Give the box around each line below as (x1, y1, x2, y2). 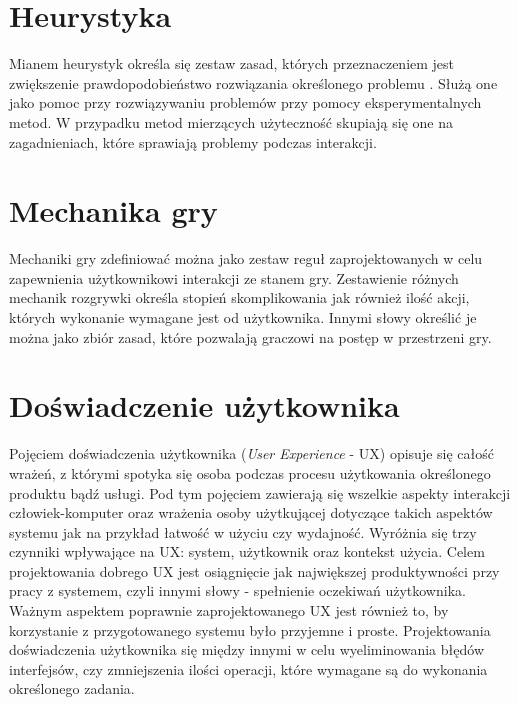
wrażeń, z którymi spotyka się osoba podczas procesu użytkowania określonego (9, 462, 491, 483)
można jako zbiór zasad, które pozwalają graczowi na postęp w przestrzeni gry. (9, 326, 492, 347)
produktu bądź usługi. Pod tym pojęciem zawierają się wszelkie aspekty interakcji (9, 482, 511, 503)
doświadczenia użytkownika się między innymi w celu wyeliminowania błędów (9, 639, 484, 660)
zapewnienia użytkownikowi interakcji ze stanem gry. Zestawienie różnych (9, 267, 459, 288)
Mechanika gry (9, 190, 218, 231)
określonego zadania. (9, 678, 135, 699)
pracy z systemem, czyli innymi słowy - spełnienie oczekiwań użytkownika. (9, 580, 466, 601)
